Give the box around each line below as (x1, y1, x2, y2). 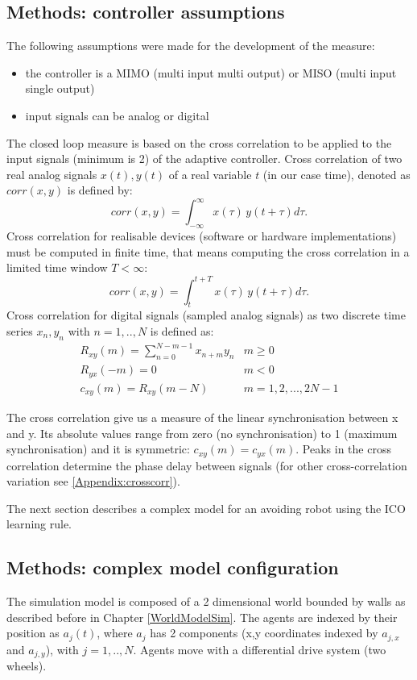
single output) (25, 80, 95, 97)
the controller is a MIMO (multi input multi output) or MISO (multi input (25, 64, 397, 81)
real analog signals (6, 165, 97, 182)
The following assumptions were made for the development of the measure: (6, 37, 375, 54)
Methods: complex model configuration (6, 555, 339, 580)
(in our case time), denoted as (262, 165, 411, 182)
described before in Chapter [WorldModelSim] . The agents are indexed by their (6, 608, 398, 625)
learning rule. (6, 515, 72, 532)
